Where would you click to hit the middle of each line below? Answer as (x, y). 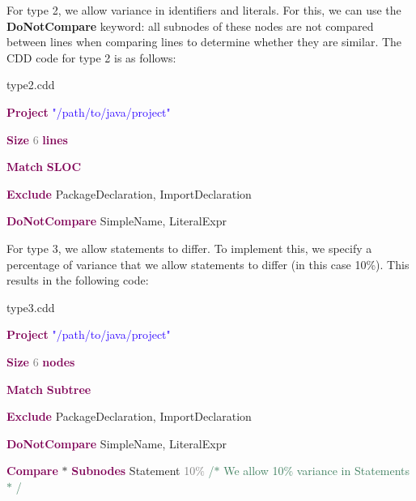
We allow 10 (254, 471)
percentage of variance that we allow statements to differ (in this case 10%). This (208, 264)
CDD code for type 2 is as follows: (91, 57)
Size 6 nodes (41, 361)
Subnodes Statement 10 (134, 471)
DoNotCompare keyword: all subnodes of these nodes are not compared (190, 26)
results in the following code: (78, 280)
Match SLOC (44, 167)
